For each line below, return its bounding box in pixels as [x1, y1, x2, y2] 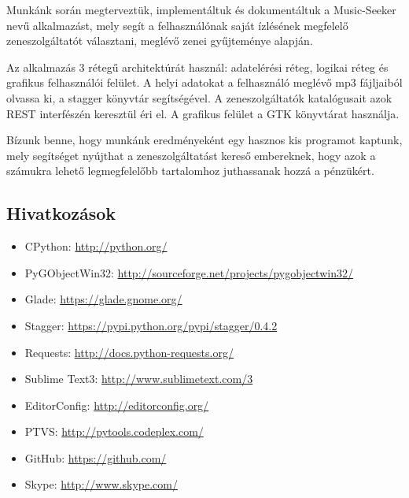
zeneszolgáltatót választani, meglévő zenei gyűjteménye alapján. [6, 32, 313, 49]
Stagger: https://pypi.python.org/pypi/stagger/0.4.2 [24, 317, 278, 333]
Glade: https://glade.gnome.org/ [24, 291, 182, 307]
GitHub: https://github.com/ [24, 449, 167, 466]
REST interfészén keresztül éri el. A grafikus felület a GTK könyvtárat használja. [6, 105, 400, 121]
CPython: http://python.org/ [24, 238, 168, 255]
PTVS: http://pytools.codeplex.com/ [24, 423, 204, 440]
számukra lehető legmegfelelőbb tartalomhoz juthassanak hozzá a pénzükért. [6, 162, 374, 179]
